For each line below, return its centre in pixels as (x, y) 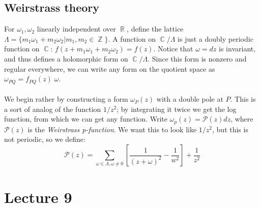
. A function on (132, 38)
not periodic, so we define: (45, 139)
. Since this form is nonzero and (197, 58)
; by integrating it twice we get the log (177, 109)
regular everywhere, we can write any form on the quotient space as (110, 68)
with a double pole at (190, 99)
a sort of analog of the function (53, 109)
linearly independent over (76, 29)
